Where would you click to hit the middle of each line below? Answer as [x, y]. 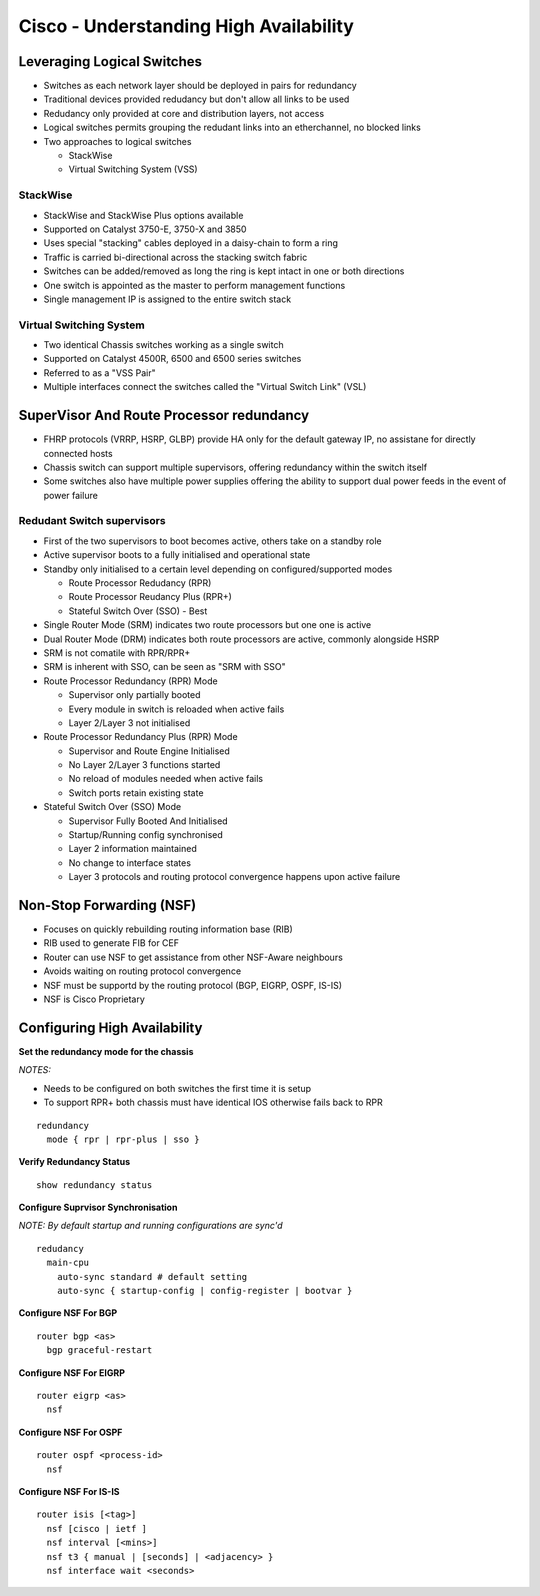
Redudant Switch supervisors [92, 521]
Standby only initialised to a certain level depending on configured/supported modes [218, 569]
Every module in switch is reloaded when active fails [176, 709]
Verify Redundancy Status [74, 1162]
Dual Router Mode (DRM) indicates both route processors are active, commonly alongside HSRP [241, 639]
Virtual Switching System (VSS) [133, 169]
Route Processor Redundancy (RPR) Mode [131, 681]
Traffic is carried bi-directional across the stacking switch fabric [175, 257]
